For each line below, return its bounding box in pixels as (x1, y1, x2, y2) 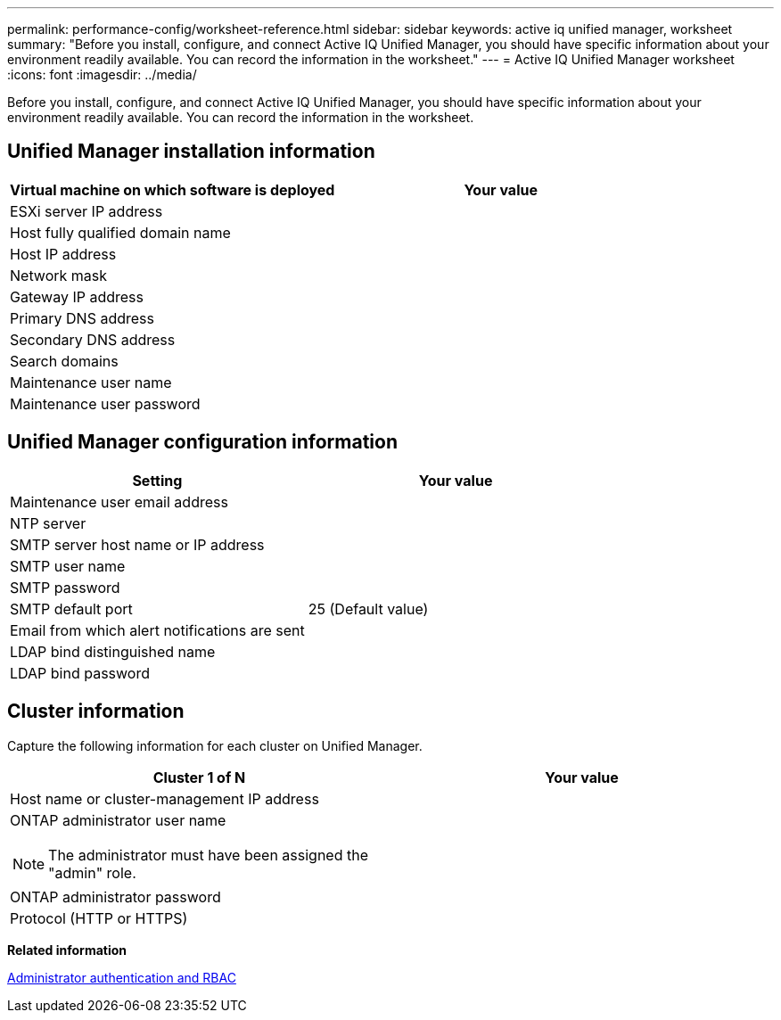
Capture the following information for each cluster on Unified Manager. (7, 737, 423, 753)
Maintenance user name (10, 373, 172, 391)
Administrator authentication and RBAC (7, 969, 236, 985)
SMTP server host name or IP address (10, 535, 265, 554)
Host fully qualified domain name (10, 223, 231, 242)
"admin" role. (48, 863, 136, 882)
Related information (7, 942, 127, 958)
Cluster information (7, 700, 185, 723)
